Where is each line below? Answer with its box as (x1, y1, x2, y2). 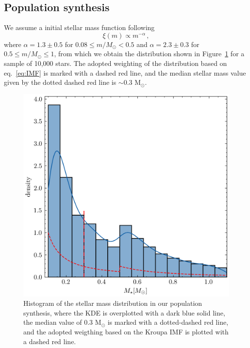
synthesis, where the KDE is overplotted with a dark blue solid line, (23, 307, 225, 317)
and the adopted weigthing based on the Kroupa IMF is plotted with (23, 326, 229, 336)
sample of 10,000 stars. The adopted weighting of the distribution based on (4, 58, 227, 68)
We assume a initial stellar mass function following (4, 22, 155, 32)
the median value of (23, 317, 82, 327)
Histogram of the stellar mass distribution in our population (23, 298, 202, 308)
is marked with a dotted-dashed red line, (107, 317, 229, 327)
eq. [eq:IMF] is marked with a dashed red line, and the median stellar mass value (4, 67, 246, 78)
